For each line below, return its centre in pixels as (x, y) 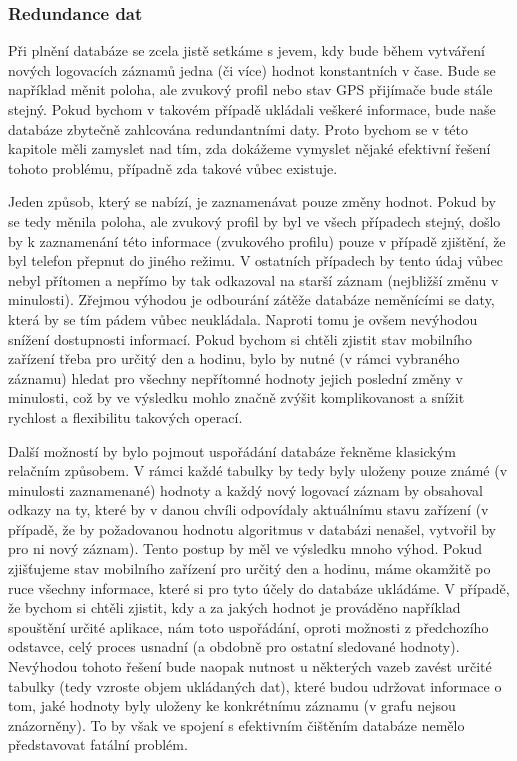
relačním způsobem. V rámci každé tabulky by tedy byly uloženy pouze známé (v (258, 470)
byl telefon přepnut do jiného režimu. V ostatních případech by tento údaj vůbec (255, 260)
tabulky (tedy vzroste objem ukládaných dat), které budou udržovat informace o (255, 685)
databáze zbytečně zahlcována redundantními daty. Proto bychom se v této (238, 128)
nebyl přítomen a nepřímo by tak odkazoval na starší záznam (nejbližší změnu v (253, 279)
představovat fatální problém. (98, 744)
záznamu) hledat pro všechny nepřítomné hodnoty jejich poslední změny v (235, 377)
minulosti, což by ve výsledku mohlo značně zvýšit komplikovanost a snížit (236, 397)
